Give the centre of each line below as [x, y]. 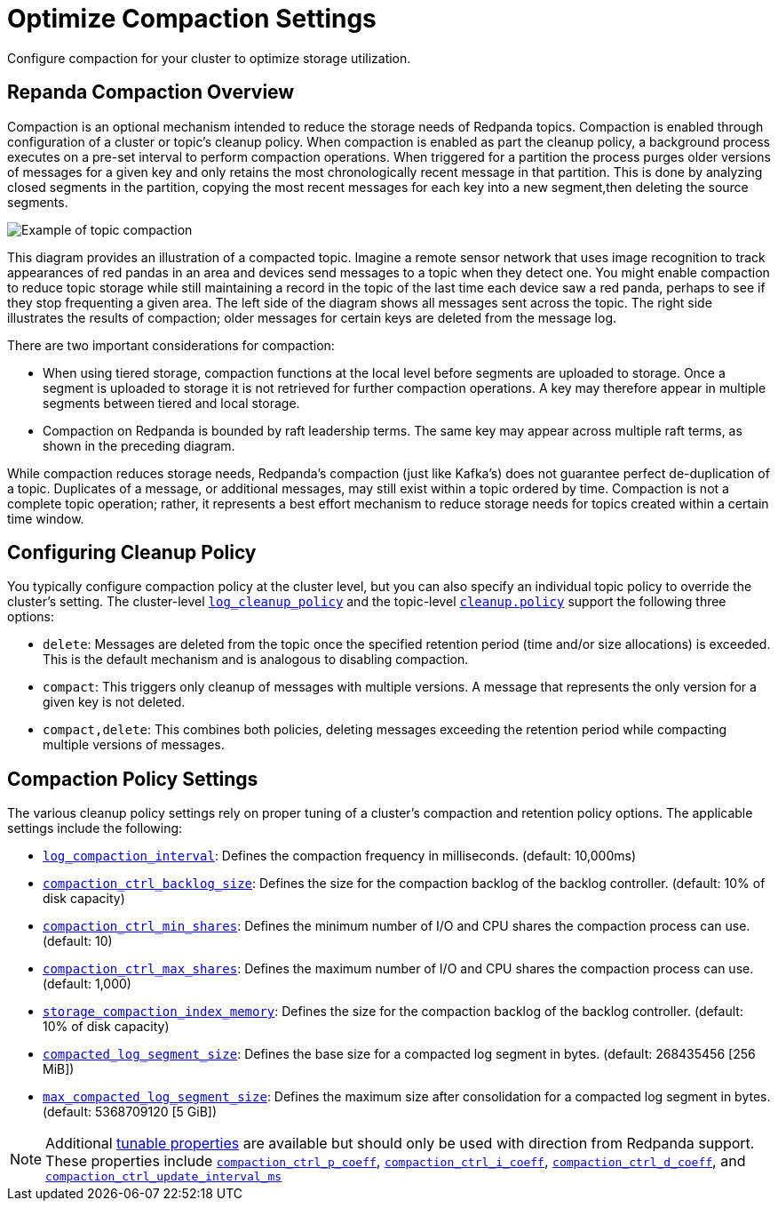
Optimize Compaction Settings [192, 19]
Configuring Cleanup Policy [132, 553]
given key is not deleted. [114, 702]
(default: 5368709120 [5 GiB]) [130, 1112]
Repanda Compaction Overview [151, 92]
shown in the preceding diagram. [139, 445]
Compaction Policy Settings [133, 779]
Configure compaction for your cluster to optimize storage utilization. [209, 58]
